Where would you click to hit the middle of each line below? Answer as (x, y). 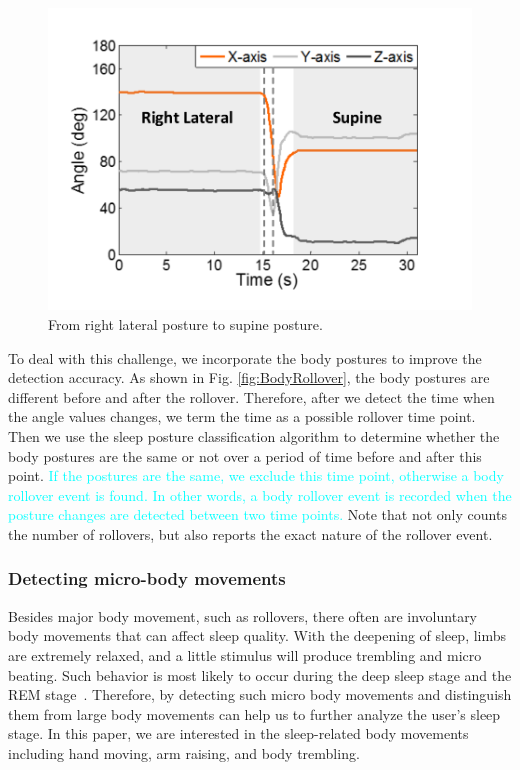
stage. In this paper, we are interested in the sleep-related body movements (238, 733)
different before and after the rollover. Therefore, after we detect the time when (251, 396)
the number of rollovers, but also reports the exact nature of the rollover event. (250, 533)
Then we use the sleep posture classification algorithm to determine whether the (254, 435)
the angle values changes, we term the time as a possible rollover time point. (242, 416)
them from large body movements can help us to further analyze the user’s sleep (254, 713)
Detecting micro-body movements (147, 578)
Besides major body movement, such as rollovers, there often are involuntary (243, 615)
